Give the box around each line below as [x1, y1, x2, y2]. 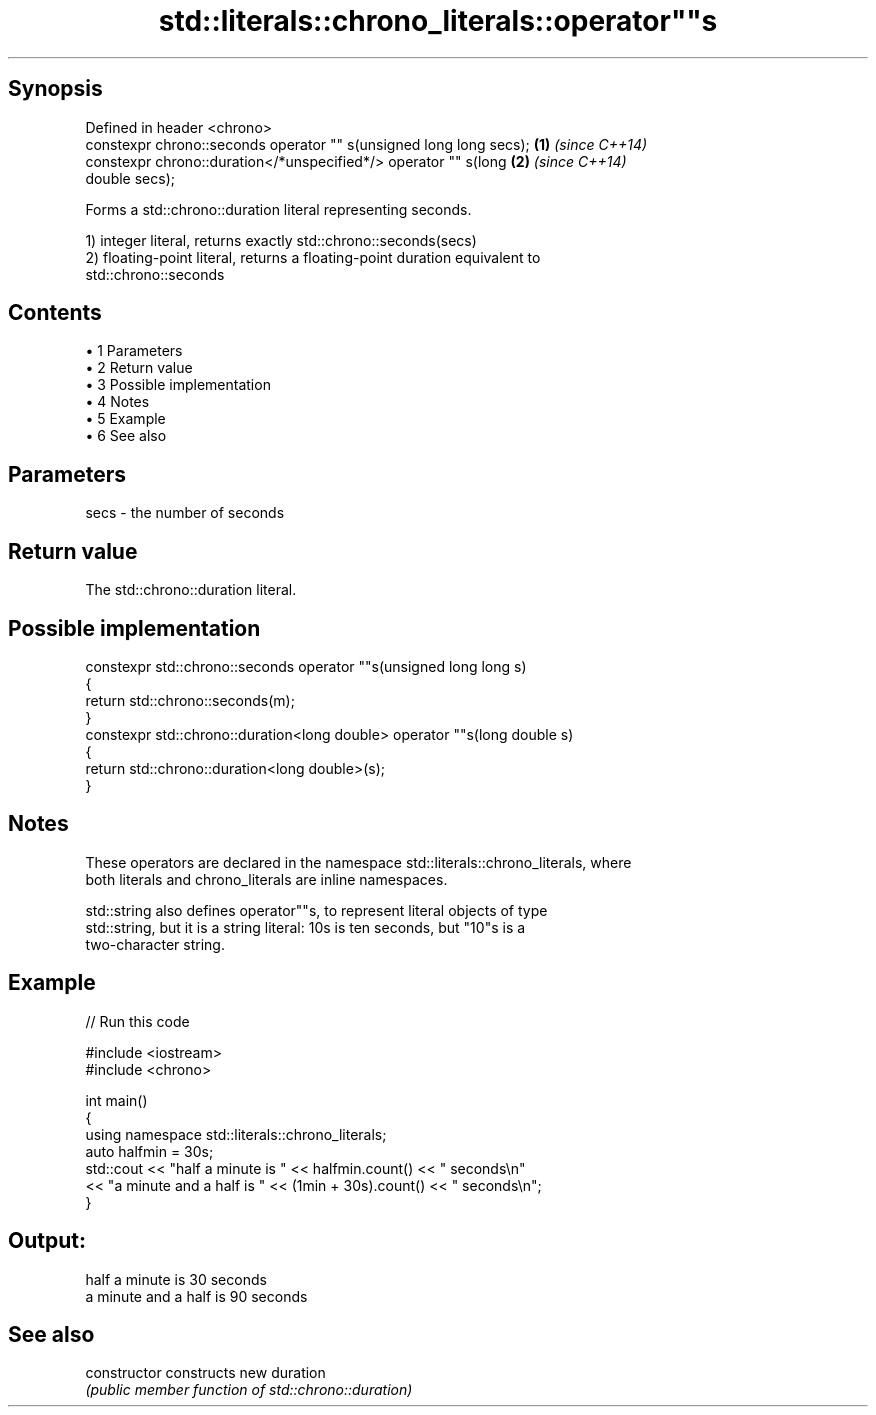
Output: [8, 1228, 86, 1254]
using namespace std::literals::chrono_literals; [85, 1125, 387, 1143]
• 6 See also [85, 427, 167, 445]
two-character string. [85, 935, 225, 953]
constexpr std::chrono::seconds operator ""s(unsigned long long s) [85, 657, 527, 675]
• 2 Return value [85, 359, 193, 377]
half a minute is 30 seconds [85, 1270, 267, 1288]
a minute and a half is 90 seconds [85, 1287, 308, 1305]
